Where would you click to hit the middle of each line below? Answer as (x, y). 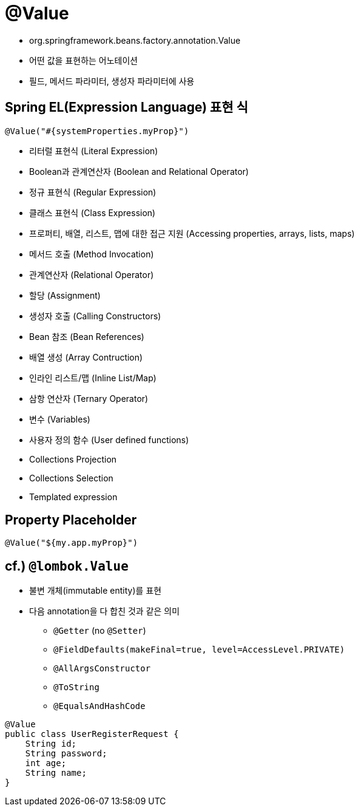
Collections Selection (71, 478)
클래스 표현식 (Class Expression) (92, 212)
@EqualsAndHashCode (99, 706)
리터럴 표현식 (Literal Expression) (94, 151)
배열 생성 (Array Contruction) (86, 357)
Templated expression (73, 497)
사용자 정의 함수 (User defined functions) (109, 439)
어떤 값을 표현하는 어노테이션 (84, 60)
